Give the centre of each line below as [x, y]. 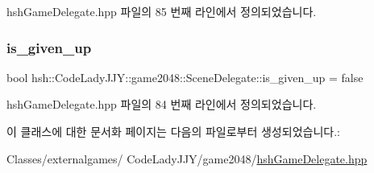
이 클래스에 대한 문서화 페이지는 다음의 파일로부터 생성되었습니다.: [173, 131]
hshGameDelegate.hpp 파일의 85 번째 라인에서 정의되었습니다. [162, 11]
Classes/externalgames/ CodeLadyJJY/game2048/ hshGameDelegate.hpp [187, 158]
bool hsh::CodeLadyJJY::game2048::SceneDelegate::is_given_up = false [185, 77]
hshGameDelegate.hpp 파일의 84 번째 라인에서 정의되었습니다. [162, 104]
